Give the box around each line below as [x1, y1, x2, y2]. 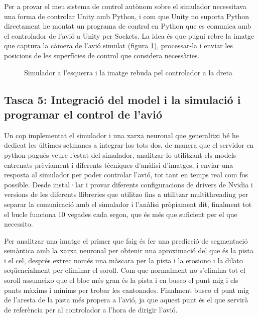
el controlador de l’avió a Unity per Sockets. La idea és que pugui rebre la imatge [4, 30, 254, 41]
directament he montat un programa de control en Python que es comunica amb [4, 21, 251, 31]
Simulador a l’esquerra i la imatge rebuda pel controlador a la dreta [24, 67, 232, 77]
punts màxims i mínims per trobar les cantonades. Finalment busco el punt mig [4, 284, 249, 295]
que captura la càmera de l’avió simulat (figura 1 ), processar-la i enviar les [4, 40, 233, 51]
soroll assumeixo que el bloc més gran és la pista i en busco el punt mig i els [4, 275, 238, 285]
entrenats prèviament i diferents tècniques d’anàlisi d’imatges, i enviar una [4, 159, 233, 170]
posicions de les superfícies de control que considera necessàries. [4, 50, 200, 60]
